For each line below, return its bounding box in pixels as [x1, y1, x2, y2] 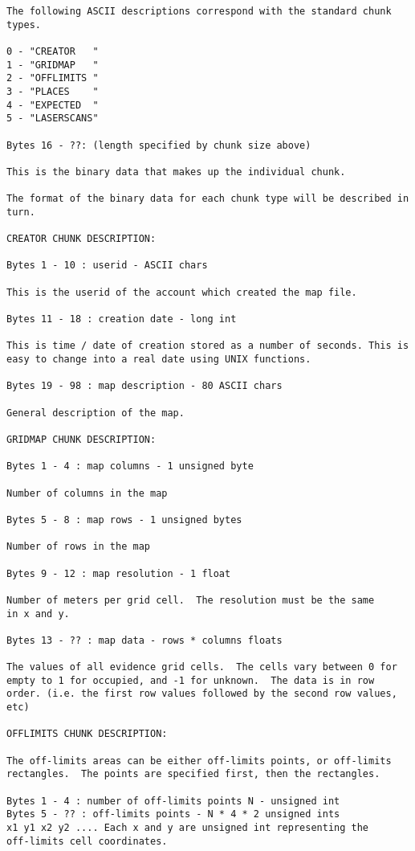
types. [6, 18, 41, 31]
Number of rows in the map [6, 541, 150, 553]
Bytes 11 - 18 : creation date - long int [6, 313, 237, 325]
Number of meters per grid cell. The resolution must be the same [6, 594, 375, 606]
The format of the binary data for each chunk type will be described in [6, 193, 409, 205]
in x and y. [6, 608, 70, 620]
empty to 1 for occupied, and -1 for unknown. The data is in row [6, 674, 375, 686]
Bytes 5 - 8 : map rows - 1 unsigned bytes [6, 513, 242, 526]
